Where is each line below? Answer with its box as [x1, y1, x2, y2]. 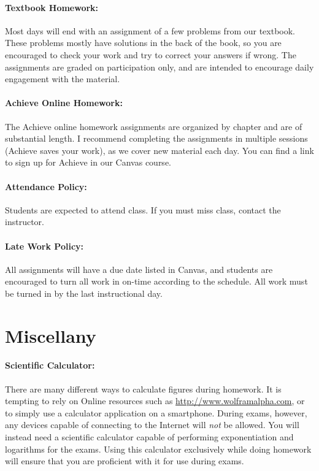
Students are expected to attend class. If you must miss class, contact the [5, 203, 281, 216]
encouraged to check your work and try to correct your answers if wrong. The [5, 48, 296, 61]
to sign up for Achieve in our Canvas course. [5, 156, 171, 169]
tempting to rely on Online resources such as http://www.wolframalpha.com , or [5, 394, 305, 407]
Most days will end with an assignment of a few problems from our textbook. [5, 24, 296, 37]
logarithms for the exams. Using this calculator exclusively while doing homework [5, 442, 312, 455]
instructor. [5, 215, 44, 228]
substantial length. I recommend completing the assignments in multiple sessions [5, 132, 308, 145]
